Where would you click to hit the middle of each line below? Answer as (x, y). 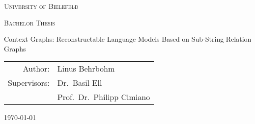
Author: (36, 69)
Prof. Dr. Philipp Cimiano (104, 97)
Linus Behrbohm (86, 69)
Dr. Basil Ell (80, 83)
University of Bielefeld (41, 6)
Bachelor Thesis (29, 22)
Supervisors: (29, 83)
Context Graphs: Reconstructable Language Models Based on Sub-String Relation (128, 39)
